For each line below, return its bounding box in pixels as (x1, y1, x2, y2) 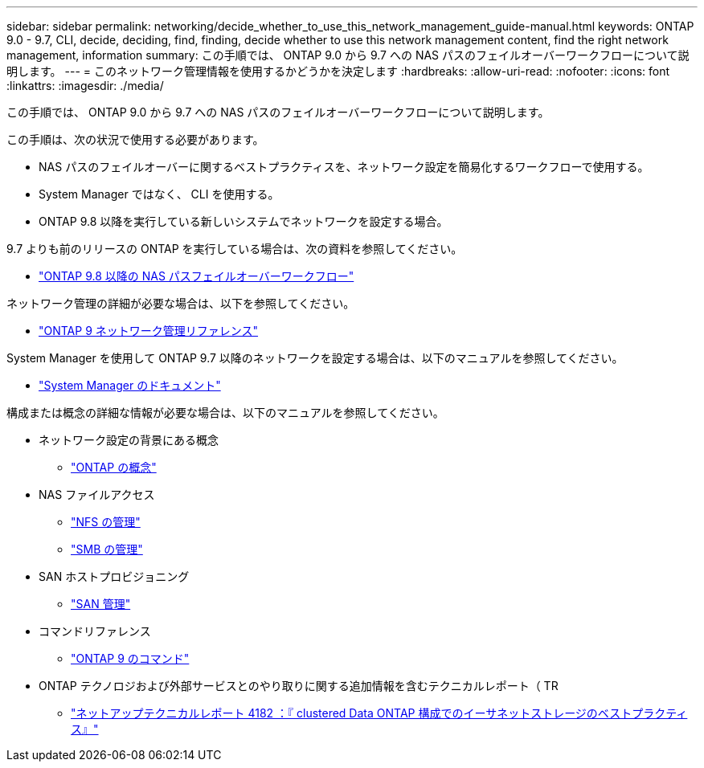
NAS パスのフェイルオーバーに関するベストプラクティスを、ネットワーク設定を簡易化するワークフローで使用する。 (39, 160, 649, 174)
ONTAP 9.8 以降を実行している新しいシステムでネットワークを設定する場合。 (39, 214, 448, 228)
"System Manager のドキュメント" (39, 378, 221, 392)
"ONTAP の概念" (71, 460, 157, 474)
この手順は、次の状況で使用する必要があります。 (6, 133, 264, 146)
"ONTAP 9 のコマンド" (71, 652, 190, 665)
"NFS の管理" (71, 515, 141, 529)
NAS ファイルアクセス (39, 488, 155, 501)
